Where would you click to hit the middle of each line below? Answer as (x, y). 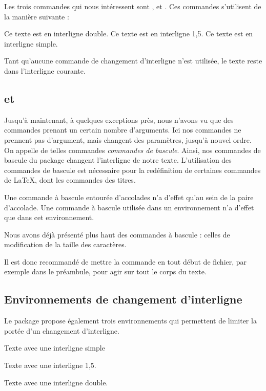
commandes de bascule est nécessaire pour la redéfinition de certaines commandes (132, 170)
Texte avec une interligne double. (56, 382)
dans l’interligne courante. (45, 70)
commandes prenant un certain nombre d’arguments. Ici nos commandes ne (123, 130)
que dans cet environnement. (49, 217)
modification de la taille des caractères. (65, 244)
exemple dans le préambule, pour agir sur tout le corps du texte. (105, 271)
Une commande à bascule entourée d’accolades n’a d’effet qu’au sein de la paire (129, 197)
